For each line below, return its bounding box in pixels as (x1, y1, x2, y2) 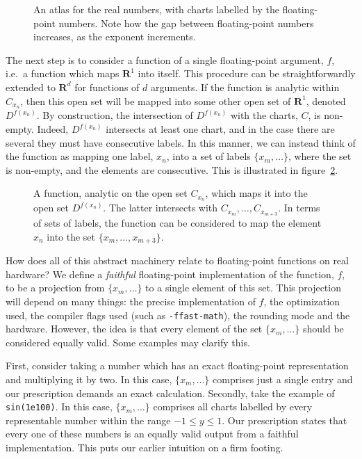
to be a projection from (6, 280, 105, 295)
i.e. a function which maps (6, 66, 120, 81)
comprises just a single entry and (213, 371, 353, 386)
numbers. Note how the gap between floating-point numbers (58, 15, 314, 30)
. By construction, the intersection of (36, 108, 193, 122)
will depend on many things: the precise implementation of (6, 293, 256, 308)
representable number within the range (6, 412, 171, 427)
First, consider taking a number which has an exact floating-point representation (6, 358, 349, 373)
